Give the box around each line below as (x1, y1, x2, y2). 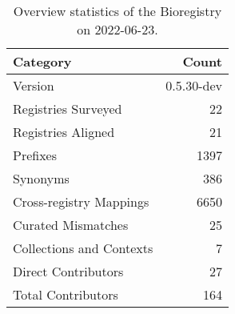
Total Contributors (13, 285, 118, 304)
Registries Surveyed (13, 99, 122, 118)
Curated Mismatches (13, 215, 129, 234)
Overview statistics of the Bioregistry (13, 2, 222, 20)
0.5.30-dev (165, 76, 222, 95)
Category (13, 52, 72, 70)
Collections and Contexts (13, 239, 153, 257)
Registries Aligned (13, 123, 115, 141)
